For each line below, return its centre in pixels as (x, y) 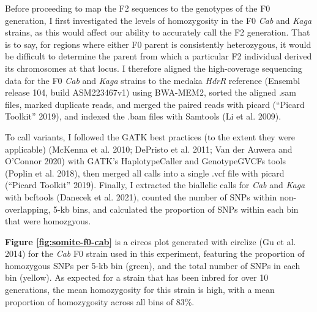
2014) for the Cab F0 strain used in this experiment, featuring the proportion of (155, 253)
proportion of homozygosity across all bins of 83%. (100, 301)
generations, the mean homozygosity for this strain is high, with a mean (140, 290)
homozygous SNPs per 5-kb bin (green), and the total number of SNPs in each (153, 265)
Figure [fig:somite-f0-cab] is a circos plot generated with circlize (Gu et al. (151, 241)
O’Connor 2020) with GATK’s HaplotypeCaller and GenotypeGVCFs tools (145, 161)
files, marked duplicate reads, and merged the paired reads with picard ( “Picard (155, 104)
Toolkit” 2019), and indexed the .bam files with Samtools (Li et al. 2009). (143, 116)
